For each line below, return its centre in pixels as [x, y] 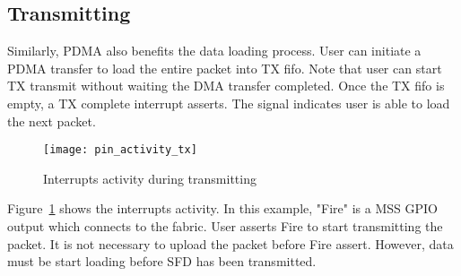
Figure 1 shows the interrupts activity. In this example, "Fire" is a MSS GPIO [222, 208]
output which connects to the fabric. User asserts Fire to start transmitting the [225, 226]
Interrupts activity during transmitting [150, 178]
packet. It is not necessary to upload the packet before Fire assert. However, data [230, 243]
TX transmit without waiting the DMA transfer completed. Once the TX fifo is [226, 86]
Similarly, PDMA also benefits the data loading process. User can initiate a [214, 51]
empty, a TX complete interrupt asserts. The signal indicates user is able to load [229, 103]
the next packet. [52, 121]
